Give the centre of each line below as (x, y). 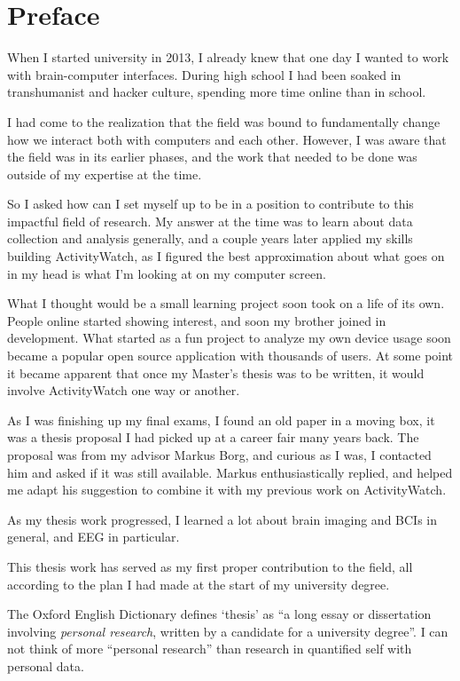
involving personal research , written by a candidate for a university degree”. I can (228, 631)
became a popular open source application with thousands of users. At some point (230, 356)
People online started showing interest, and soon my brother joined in (197, 320)
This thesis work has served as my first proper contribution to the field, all (210, 566)
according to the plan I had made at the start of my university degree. (199, 584)
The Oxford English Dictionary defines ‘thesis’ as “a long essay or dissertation (219, 614)
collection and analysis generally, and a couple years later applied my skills (210, 238)
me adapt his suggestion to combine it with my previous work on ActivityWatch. (227, 490)
